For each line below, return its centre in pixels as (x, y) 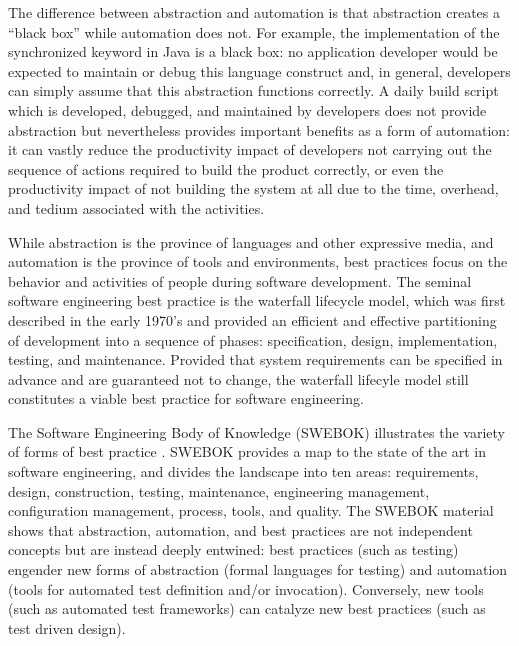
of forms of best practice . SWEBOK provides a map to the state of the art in (247, 451)
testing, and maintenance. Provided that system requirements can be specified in (255, 359)
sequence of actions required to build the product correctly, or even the (226, 168)
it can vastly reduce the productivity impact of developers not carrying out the (250, 149)
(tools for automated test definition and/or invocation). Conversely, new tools (246, 588)
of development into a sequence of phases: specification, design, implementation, (253, 339)
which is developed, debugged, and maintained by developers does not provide (247, 109)
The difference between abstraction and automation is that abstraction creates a (254, 12)
